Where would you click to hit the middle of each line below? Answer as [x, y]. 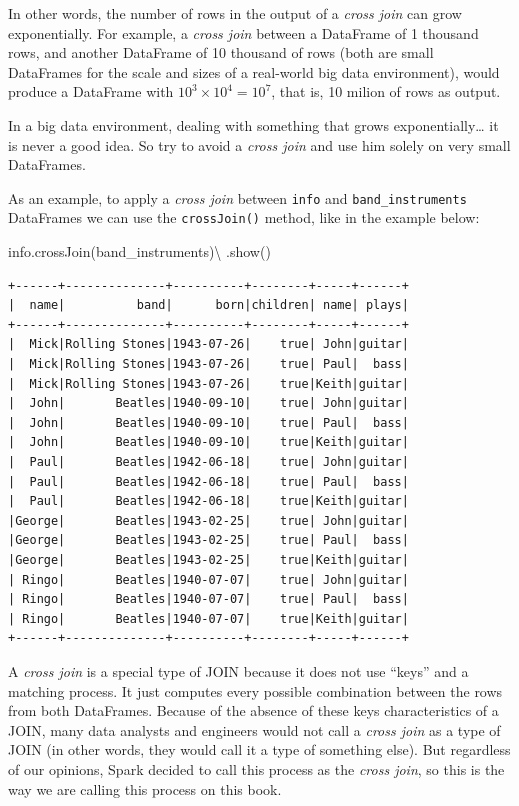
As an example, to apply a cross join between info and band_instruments [237, 197]
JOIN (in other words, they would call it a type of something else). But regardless [259, 749]
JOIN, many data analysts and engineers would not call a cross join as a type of [254, 729]
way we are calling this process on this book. [145, 788]
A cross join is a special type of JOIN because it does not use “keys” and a [238, 670]
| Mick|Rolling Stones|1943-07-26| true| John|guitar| [208, 344]
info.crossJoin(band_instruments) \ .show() [139, 251]
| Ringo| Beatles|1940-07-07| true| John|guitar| [208, 579]
